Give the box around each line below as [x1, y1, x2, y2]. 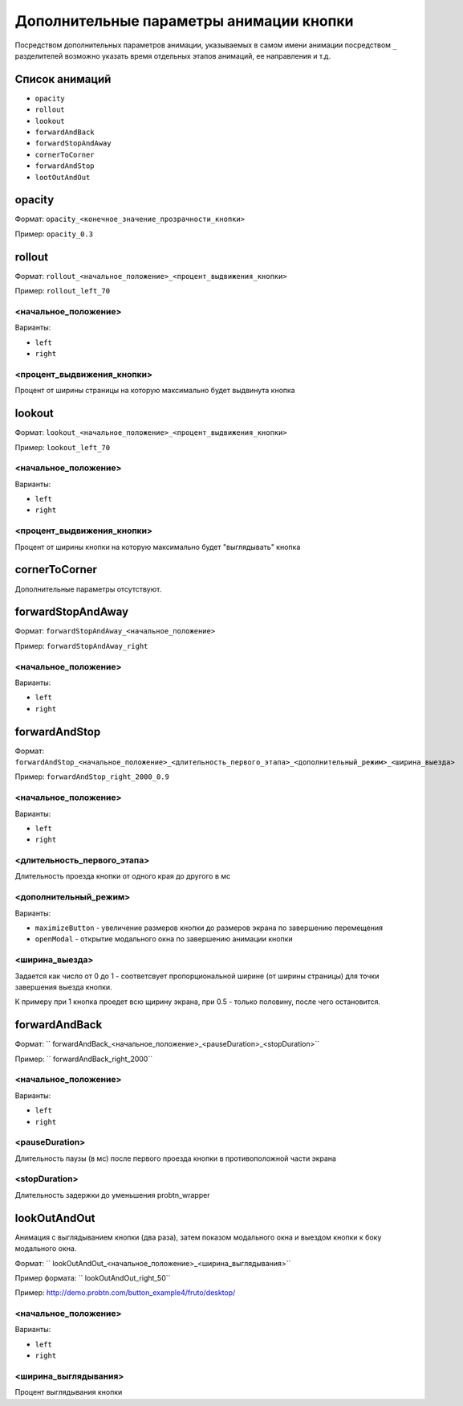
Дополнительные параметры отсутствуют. [14, 584, 162, 594]
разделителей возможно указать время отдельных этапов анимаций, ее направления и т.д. [14, 51, 331, 60]
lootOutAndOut [35, 173, 91, 182]
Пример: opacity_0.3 [14, 229, 94, 239]
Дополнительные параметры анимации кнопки [14, 12, 354, 30]
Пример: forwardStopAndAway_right [14, 641, 148, 650]
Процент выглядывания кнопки [14, 1388, 123, 1397]
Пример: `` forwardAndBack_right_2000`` [14, 1054, 152, 1064]
